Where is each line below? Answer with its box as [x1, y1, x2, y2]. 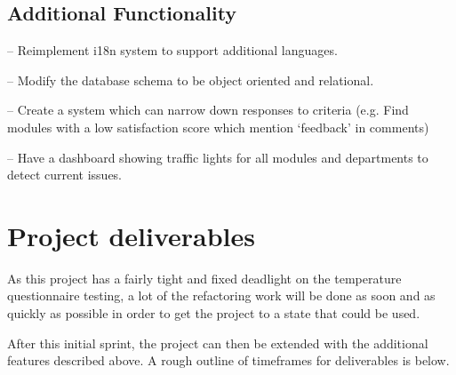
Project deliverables [7, 217, 255, 253]
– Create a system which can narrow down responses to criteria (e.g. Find [7, 100, 409, 119]
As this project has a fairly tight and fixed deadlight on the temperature [7, 268, 402, 287]
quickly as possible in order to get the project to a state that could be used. [7, 304, 420, 323]
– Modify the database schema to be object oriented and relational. [7, 70, 374, 89]
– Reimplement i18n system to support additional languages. [7, 41, 338, 60]
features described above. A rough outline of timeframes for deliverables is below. [7, 351, 450, 370]
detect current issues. [7, 165, 123, 184]
